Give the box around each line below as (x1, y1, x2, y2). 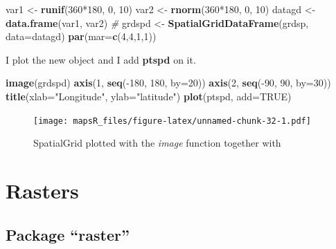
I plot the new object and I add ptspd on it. (6, 52, 196, 66)
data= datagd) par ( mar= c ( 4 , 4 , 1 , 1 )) (6, 29, 157, 44)
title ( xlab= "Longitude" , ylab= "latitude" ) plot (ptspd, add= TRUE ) (6, 89, 292, 103)
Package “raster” (6, 223, 130, 245)
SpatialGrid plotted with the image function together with (33, 136, 281, 150)
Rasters (6, 176, 79, 204)
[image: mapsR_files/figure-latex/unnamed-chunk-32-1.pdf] (33, 116, 311, 126)
